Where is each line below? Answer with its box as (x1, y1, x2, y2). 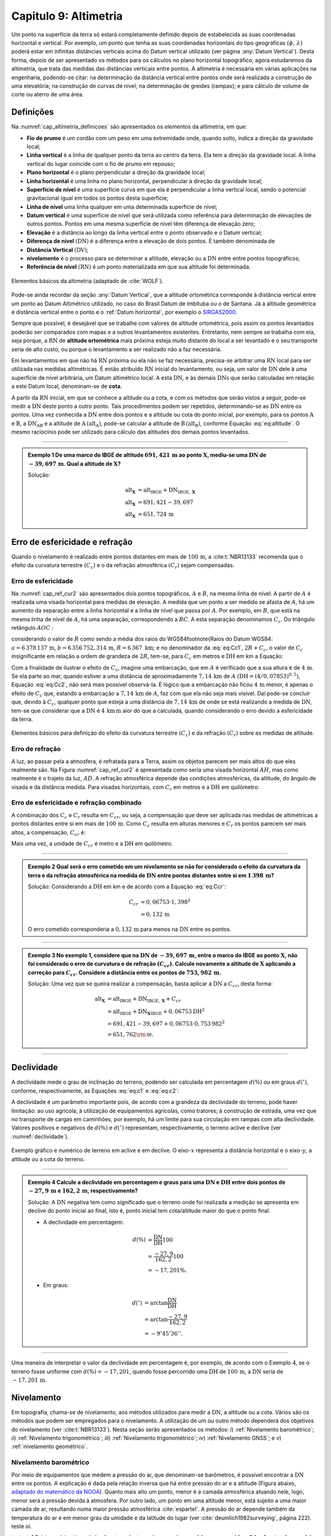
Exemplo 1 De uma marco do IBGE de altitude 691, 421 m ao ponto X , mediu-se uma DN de (28, 452, 267, 459)
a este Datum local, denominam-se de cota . (11, 383, 123, 390)
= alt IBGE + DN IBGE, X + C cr (107, 995, 181, 1004)
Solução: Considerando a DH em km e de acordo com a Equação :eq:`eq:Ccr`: (28, 883, 226, 890)
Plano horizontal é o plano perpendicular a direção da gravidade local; (26, 169, 206, 176)
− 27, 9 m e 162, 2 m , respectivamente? (28, 1187, 138, 1194)
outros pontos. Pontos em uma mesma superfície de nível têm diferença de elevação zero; (26, 220, 256, 227)
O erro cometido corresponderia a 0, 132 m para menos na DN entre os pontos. (28, 925, 232, 933)
